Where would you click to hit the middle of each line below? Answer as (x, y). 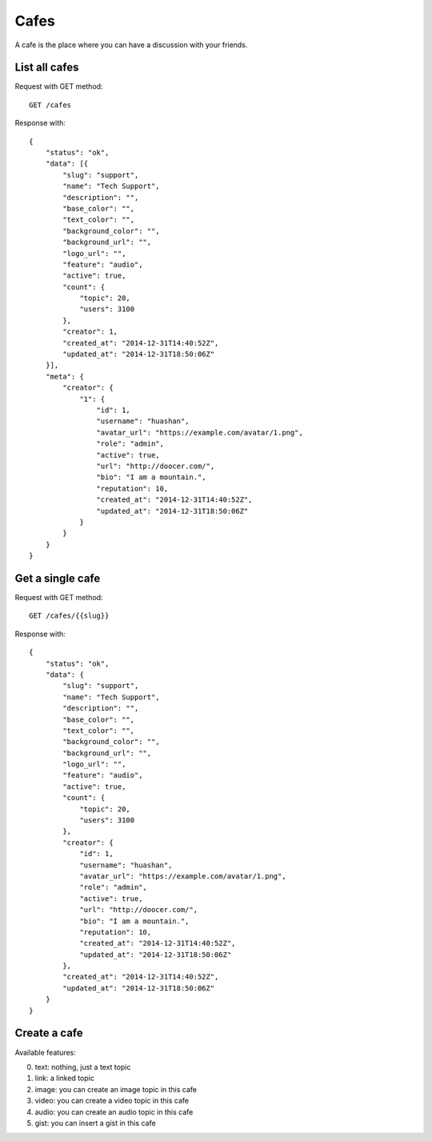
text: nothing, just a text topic (83, 1067)
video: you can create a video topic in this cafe (112, 1101)
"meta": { (64, 376)
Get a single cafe (58, 578)
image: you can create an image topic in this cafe (116, 1089)
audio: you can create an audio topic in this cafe (114, 1111)
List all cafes (47, 68)
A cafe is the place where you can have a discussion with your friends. (131, 45)
